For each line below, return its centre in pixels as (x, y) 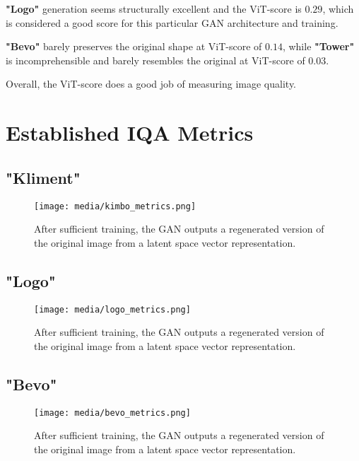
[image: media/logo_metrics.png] (112, 309)
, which (338, 8)
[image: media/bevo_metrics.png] (112, 413)
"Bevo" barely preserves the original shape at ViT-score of (134, 46)
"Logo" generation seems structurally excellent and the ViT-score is (154, 8)
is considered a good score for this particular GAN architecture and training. (172, 22)
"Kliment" (43, 177)
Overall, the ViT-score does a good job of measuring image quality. (151, 84)
